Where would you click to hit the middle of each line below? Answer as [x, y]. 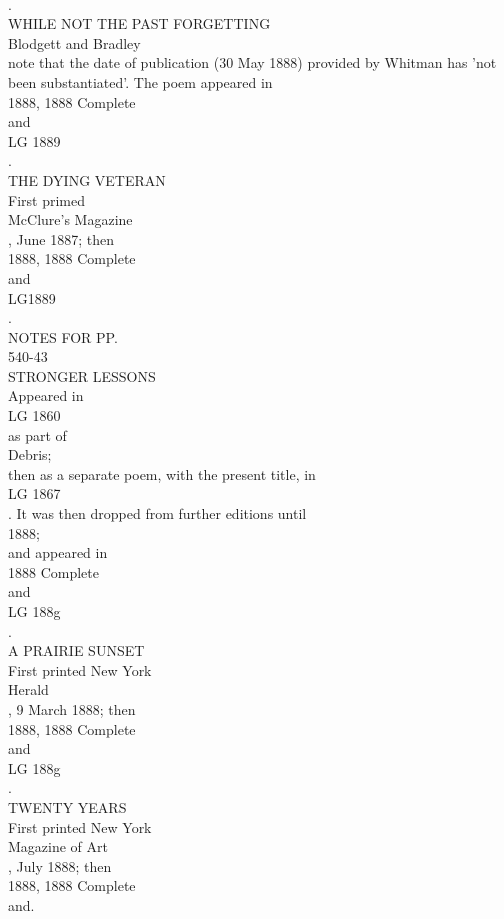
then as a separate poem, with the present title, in [162, 473]
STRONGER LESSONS [82, 375]
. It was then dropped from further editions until [157, 513]
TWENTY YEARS [67, 806]
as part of [37, 434]
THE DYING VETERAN [87, 179]
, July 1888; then [60, 865]
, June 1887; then [61, 238]
